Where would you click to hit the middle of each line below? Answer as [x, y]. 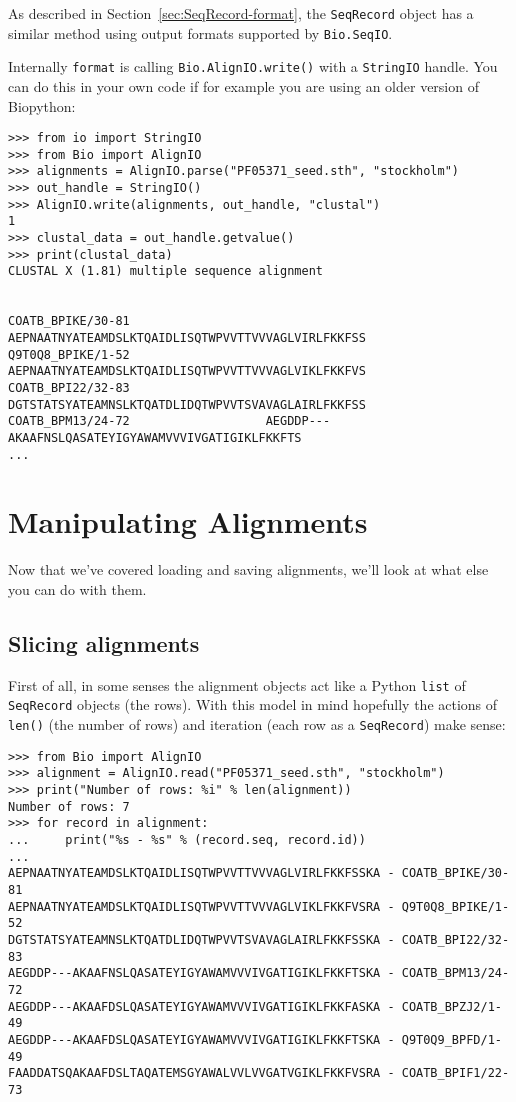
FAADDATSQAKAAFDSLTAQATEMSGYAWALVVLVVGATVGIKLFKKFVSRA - [201, 1073]
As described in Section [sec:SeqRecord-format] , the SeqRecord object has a [241, 13]
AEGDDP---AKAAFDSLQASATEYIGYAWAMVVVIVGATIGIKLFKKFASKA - [201, 1006]
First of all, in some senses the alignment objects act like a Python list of [237, 684]
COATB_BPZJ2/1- [451, 1006]
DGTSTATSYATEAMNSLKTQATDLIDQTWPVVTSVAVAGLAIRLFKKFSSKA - [201, 939]
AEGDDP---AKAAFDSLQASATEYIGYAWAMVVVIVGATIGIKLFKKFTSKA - [201, 1039]
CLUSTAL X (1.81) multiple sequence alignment [165, 271]
